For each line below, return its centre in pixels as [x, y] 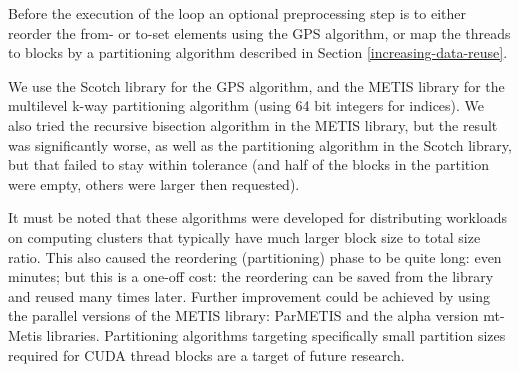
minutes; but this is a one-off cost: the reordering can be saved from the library [251, 276]
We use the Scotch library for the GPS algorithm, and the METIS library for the [256, 85]
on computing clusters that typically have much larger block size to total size [244, 236]
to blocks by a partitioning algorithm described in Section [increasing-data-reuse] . [258, 52]
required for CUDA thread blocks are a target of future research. [206, 354]
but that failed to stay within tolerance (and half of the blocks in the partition [248, 164]
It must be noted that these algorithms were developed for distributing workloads [258, 217]
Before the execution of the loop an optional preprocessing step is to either [237, 13]
